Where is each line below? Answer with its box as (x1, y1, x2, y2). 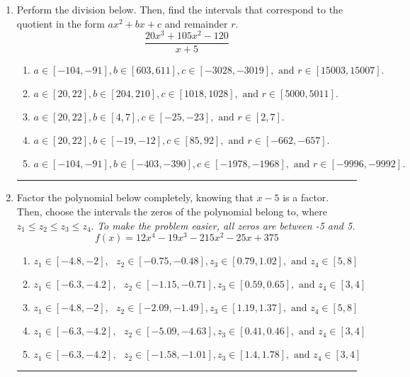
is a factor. (283, 190, 329, 205)
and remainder (164, 16, 228, 30)
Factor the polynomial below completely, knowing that (16, 190, 254, 205)
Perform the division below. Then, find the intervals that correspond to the (16, 2, 343, 16)
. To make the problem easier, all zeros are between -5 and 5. (91, 218, 355, 232)
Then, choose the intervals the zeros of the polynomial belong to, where (16, 203, 328, 218)
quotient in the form (16, 16, 105, 30)
